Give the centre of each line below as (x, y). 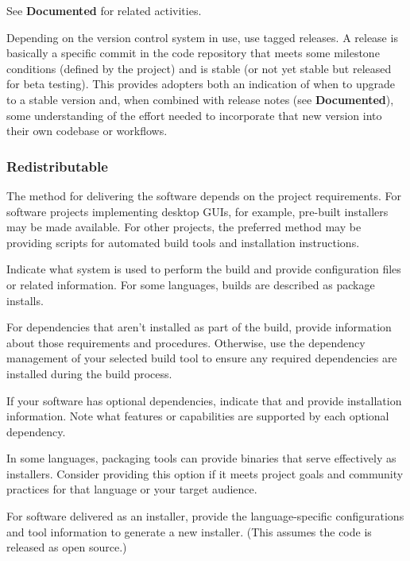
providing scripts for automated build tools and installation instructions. (183, 242)
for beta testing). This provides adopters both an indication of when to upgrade (201, 84)
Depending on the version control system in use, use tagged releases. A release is (202, 37)
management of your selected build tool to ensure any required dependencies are (202, 358)
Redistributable (57, 166)
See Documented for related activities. (104, 10)
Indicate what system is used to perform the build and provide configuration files (204, 269)
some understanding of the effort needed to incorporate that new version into (194, 115)
